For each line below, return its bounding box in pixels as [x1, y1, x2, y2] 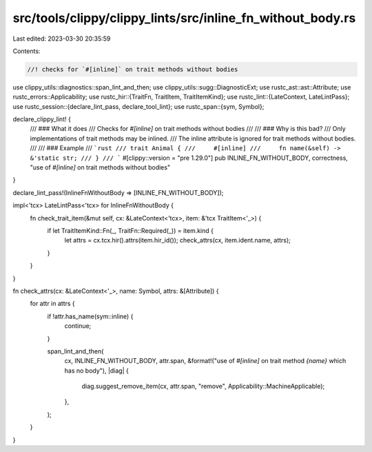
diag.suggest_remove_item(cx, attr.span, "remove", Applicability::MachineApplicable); [81, 382, 325, 391]
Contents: [12, 47, 41, 55]
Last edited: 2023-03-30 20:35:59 [12, 34, 111, 43]
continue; [64, 322, 92, 330]
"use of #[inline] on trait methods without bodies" [30, 163, 171, 172]
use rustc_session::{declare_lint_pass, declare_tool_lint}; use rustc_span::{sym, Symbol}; [12, 102, 265, 110]
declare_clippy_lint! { [12, 115, 72, 123]
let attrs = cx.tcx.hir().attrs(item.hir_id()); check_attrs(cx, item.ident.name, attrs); [64, 236, 291, 245]
